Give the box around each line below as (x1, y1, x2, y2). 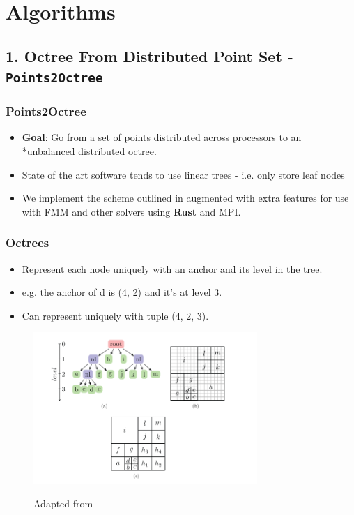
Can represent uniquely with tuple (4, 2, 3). (22, 308, 209, 322)
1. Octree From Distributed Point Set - (6, 45, 293, 66)
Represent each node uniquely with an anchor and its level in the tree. (22, 261, 323, 276)
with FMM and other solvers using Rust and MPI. (22, 204, 241, 218)
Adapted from (33, 495, 93, 510)
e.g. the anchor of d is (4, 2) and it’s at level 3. (22, 285, 222, 299)
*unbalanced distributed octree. (22, 143, 157, 158)
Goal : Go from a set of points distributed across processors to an (22, 130, 302, 144)
